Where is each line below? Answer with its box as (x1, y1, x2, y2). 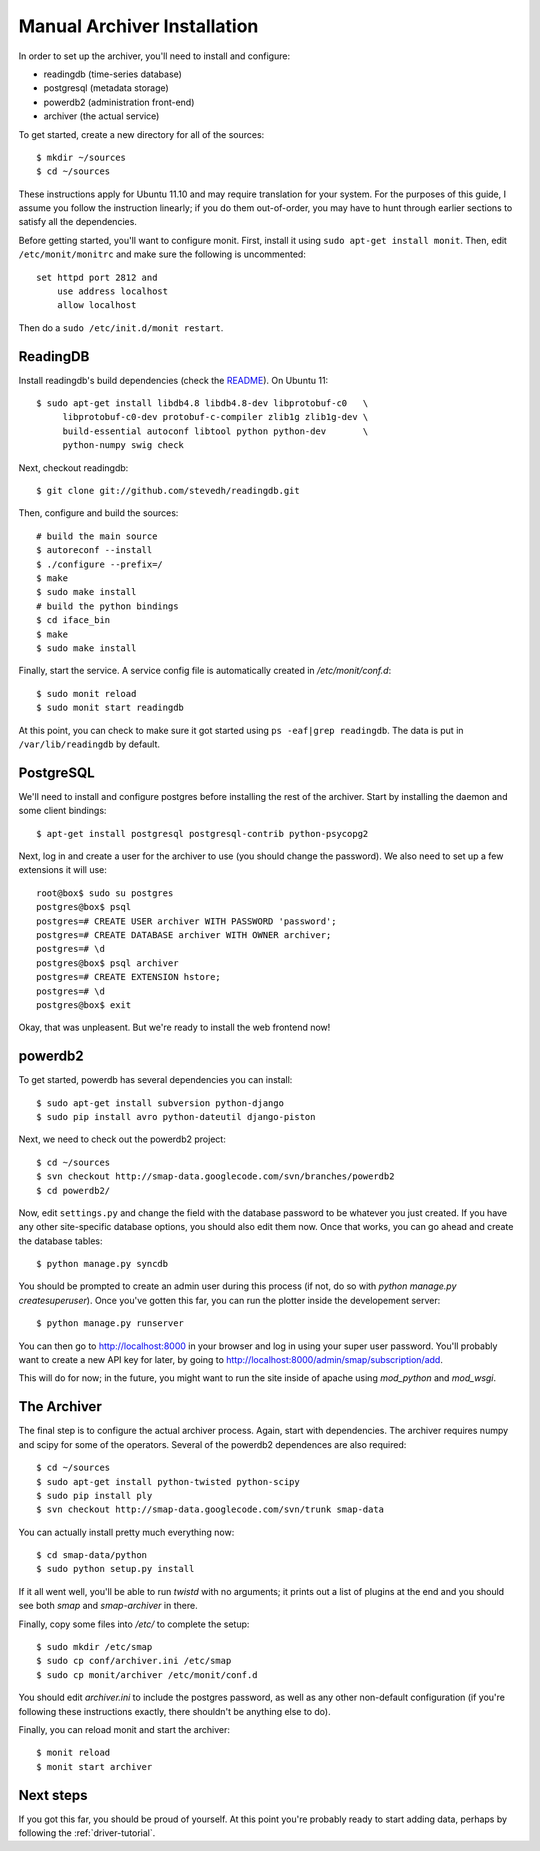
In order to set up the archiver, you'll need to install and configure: (18, 50, 290, 62)
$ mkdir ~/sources (36, 151, 127, 163)
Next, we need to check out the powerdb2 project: (18, 1133, 227, 1145)
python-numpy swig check (62, 440, 185, 451)
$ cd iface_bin (36, 615, 111, 626)
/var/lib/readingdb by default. (18, 738, 160, 750)
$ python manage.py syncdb (36, 1258, 169, 1270)
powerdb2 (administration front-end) (43, 96, 195, 108)
